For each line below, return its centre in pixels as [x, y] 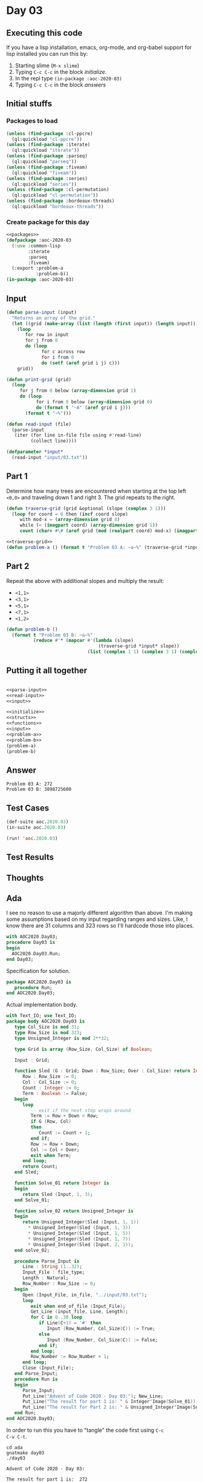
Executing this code [44, 33]
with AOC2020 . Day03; [32, 937]
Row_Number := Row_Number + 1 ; [70, 1357]
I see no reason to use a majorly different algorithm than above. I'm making [100, 913]
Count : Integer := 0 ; [51, 1088]
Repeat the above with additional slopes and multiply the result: [85, 580]
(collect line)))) [54, 441]
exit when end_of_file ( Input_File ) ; [78, 1306]
